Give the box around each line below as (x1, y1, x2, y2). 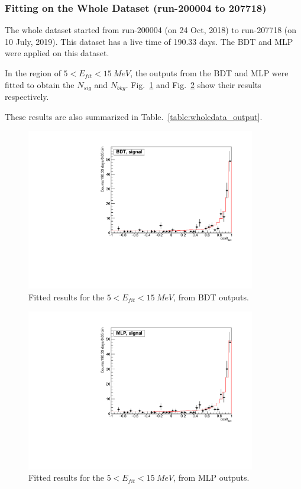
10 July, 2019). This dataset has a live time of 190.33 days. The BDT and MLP (5, 35, 293, 47)
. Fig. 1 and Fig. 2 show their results (125, 78, 261, 90)
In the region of (5, 67, 61, 79)
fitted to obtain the (5, 78, 75, 90)
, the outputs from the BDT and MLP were (130, 67, 289, 79)
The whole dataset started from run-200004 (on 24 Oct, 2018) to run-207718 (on (5, 24, 297, 36)
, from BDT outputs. (173, 290, 249, 303)
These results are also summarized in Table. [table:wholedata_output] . (5, 110, 263, 122)
